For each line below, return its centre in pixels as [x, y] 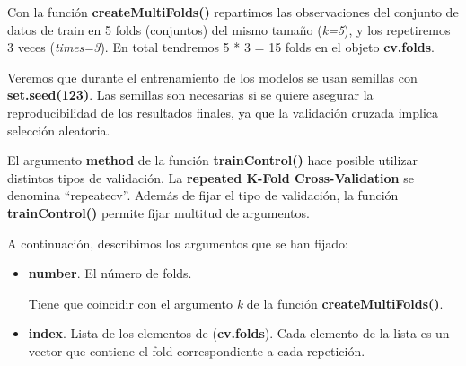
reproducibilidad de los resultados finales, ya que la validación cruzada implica [223, 112]
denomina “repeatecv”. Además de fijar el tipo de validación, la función [203, 195]
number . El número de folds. [110, 273]
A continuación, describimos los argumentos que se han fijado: [178, 243]
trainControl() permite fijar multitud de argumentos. [158, 212]
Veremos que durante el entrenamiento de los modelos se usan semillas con [212, 77]
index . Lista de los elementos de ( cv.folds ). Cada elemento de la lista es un [239, 333]
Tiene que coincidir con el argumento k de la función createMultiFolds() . [236, 303]
